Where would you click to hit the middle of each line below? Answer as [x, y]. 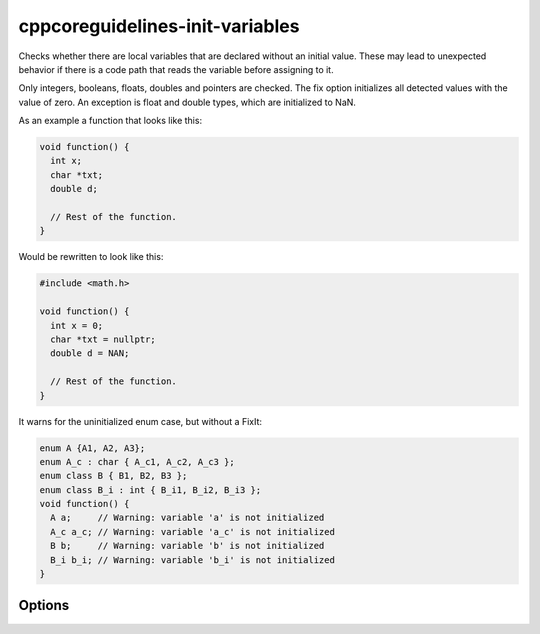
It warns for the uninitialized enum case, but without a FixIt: [140, 421]
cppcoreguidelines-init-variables [159, 26]
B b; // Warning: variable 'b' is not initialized [187, 546]
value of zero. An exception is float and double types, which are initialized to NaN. [187, 102]
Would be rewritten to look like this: [91, 257]
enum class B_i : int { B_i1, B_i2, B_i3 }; [150, 489]
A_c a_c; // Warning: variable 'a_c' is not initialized [192, 531]
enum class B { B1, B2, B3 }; [113, 476]
